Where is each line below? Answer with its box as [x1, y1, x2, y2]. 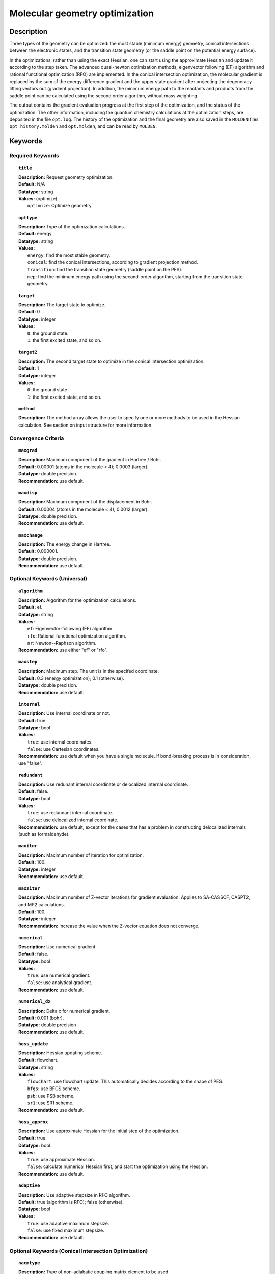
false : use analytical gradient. [27, 979, 93, 986]
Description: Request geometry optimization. [18, 174, 114, 180]
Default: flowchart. [18, 1057, 59, 1063]
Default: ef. [18, 604, 43, 610]
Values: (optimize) [18, 195, 58, 201]
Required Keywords [9, 152, 60, 160]
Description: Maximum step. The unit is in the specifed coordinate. [18, 668, 159, 674]
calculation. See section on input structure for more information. [18, 422, 153, 428]
